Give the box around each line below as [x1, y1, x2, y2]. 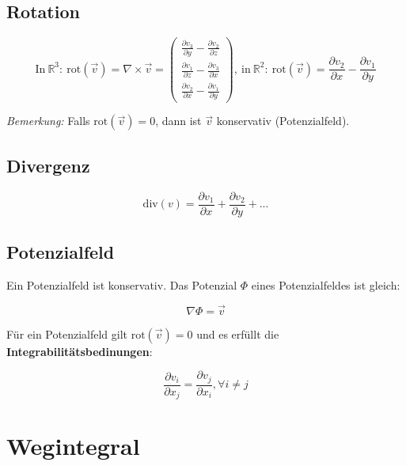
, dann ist [155, 112, 202, 129]
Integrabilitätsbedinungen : [6, 343, 153, 359]
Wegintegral [6, 430, 140, 462]
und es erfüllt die [196, 325, 279, 342]
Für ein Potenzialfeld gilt [6, 325, 127, 342]
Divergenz [6, 153, 90, 177]
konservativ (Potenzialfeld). [216, 112, 350, 129]
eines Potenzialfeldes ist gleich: [251, 276, 400, 293]
